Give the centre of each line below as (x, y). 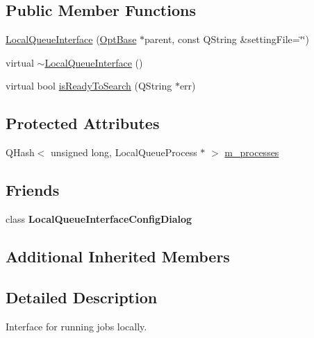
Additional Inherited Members (118, 256)
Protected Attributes (83, 123)
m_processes (252, 152)
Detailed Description (82, 297)
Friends (33, 190)
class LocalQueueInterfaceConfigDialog (99, 218)
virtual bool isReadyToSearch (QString (89, 86)
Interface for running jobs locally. (76, 326)
